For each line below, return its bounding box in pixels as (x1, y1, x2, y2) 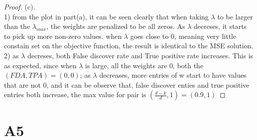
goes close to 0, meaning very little (130, 30, 237, 41)
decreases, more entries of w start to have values (99, 70, 247, 80)
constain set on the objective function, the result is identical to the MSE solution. (4, 40, 254, 51)
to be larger (217, 11, 253, 21)
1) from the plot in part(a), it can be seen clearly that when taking (4, 11, 209, 21)
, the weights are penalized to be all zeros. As (46, 21, 185, 31)
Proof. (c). (4, 1, 35, 11)
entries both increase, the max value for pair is (4, 89, 146, 100)
